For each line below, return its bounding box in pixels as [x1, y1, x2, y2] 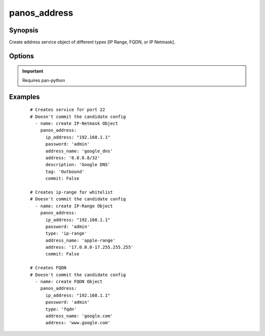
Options [9, 52, 34, 60]
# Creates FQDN [30, 265, 67, 271]
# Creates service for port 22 [30, 107, 106, 112]
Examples [9, 92, 40, 101]
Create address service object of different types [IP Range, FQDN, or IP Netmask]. [9, 39, 176, 45]
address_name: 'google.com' [45, 313, 113, 319]
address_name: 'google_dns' [45, 148, 113, 154]
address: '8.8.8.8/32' [45, 155, 100, 161]
